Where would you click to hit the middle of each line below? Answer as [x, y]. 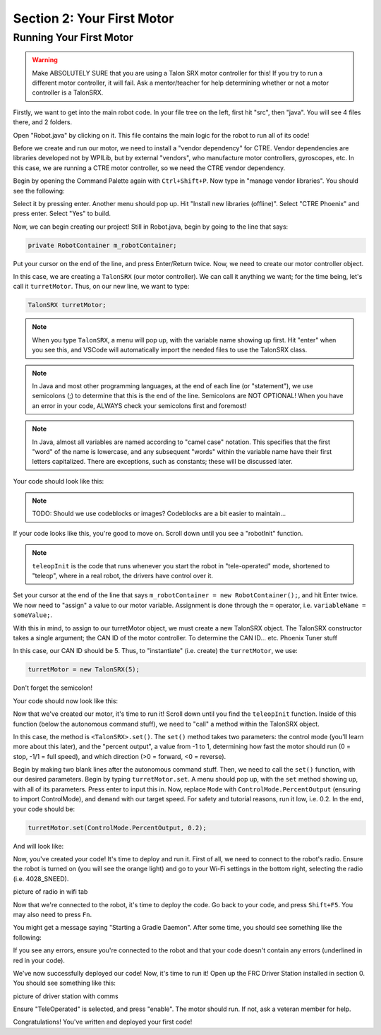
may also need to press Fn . [52, 914]
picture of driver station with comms [66, 996]
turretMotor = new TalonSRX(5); [84, 670]
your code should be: [44, 809]
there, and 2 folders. [43, 122]
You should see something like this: [65, 983]
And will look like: [38, 846]
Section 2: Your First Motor [93, 18]
